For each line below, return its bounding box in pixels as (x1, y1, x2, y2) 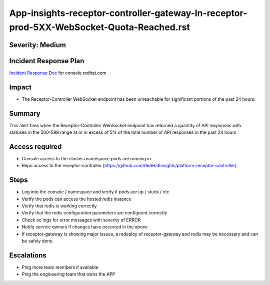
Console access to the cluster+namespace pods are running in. (21, 155, 152, 161)
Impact (9, 83, 32, 91)
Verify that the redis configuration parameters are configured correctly (21, 210, 167, 216)
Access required (9, 142, 62, 151)
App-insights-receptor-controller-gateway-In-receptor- (9, 8, 247, 19)
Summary (9, 109, 40, 118)
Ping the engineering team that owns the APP (21, 271, 115, 277)
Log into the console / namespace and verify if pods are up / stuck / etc (21, 189, 169, 195)
